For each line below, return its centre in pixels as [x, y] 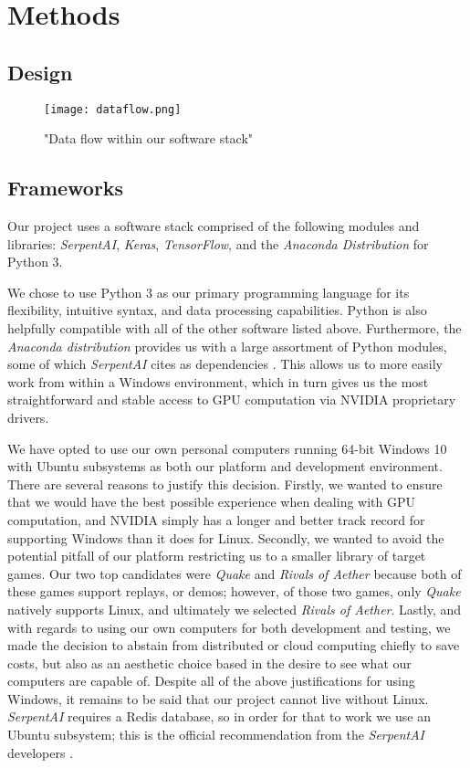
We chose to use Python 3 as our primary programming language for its [209, 292]
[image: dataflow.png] [113, 109]
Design [40, 72]
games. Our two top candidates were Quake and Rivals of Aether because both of [235, 573]
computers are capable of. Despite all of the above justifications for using [211, 681]
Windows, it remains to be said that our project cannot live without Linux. [218, 698]
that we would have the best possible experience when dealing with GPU [211, 502]
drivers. [28, 417]
